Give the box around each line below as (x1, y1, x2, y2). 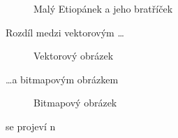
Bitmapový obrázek (34, 95, 117, 110)
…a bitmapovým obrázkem (6, 71, 119, 86)
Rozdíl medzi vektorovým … (6, 25, 124, 39)
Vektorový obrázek (34, 48, 114, 63)
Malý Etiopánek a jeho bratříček (34, 1, 173, 15)
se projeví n (6, 118, 56, 133)
